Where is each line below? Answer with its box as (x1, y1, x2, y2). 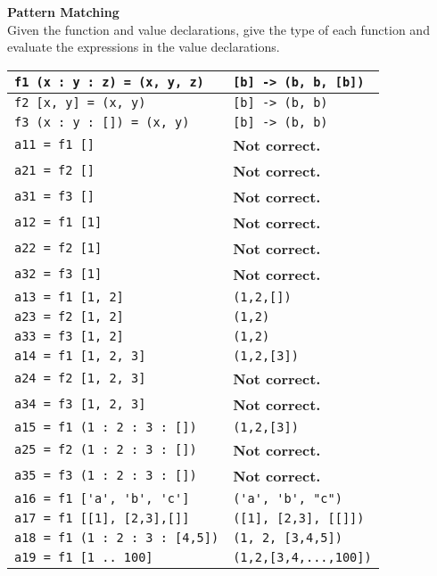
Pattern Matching (7, 3, 120, 21)
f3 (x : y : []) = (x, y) (14, 114, 190, 129)
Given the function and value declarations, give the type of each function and (7, 20, 430, 38)
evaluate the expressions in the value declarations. (7, 37, 280, 56)
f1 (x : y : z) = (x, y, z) (14, 74, 204, 89)
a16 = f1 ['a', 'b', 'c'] (14, 490, 190, 506)
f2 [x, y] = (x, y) (14, 95, 146, 110)
